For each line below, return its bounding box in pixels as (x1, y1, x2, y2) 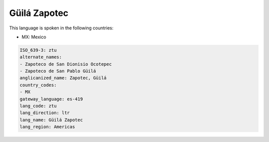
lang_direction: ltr (19, 110, 70, 116)
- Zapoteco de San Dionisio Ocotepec (19, 61, 112, 67)
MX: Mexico (21, 34, 47, 40)
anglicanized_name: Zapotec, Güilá (19, 75, 107, 81)
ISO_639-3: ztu (19, 47, 57, 53)
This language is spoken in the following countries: (9, 25, 114, 31)
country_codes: (19, 82, 57, 88)
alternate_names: (19, 54, 62, 60)
